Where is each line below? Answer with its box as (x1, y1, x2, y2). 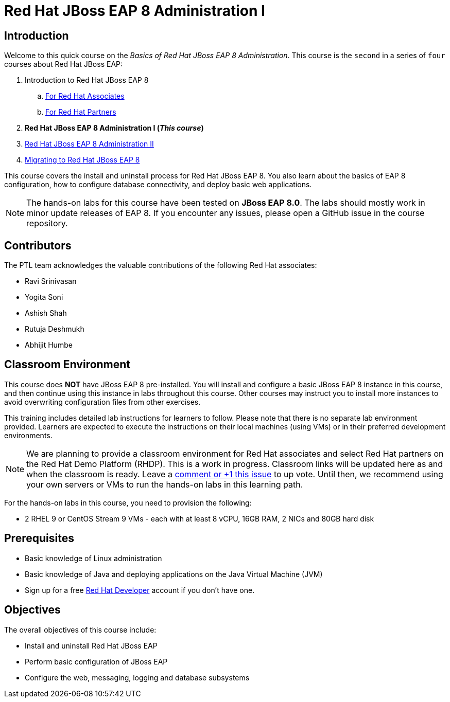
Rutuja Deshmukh (25, 325, 84, 334)
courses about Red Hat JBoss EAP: (4, 60, 123, 69)
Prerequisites (4, 532, 74, 545)
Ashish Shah (25, 309, 67, 318)
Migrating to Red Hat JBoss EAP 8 (25, 155, 140, 165)
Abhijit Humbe (25, 340, 73, 350)
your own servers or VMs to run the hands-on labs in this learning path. (26, 479, 303, 490)
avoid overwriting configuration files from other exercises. (4, 397, 201, 406)
